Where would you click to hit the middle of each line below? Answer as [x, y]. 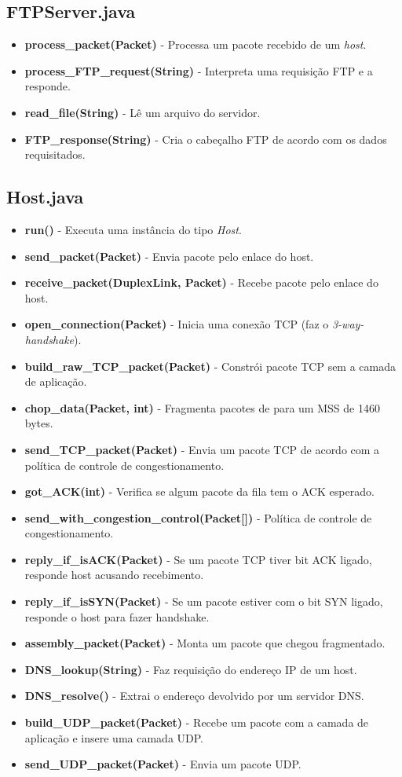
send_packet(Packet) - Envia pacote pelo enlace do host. [169, 256]
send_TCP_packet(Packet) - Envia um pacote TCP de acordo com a [202, 449]
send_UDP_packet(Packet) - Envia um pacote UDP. [163, 764]
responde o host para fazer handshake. [117, 616]
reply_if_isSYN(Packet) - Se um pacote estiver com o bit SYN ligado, [204, 601]
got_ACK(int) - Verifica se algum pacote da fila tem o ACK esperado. [199, 491]
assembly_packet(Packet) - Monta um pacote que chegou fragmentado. [205, 643]
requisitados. [55, 154]
